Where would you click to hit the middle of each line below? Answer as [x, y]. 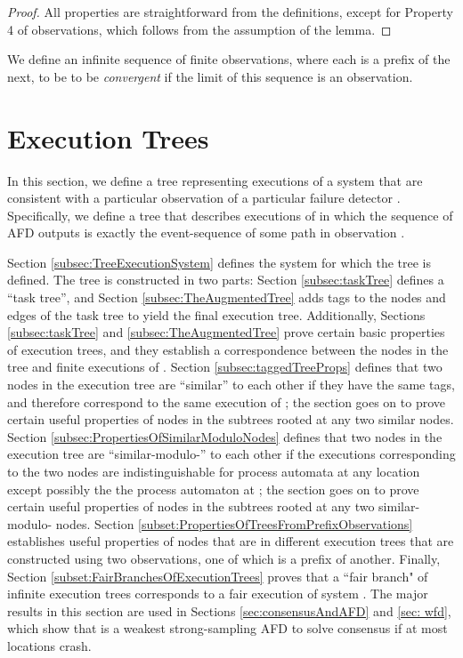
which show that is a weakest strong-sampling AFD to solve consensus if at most [227, 628]
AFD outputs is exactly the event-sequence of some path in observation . [206, 233]
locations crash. [49, 645]
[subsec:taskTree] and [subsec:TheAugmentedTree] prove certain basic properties [226, 332]
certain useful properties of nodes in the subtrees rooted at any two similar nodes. [231, 419]
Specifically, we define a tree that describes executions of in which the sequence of [230, 215]
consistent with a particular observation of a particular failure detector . [204, 198]
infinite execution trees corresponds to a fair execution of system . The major [218, 594]
